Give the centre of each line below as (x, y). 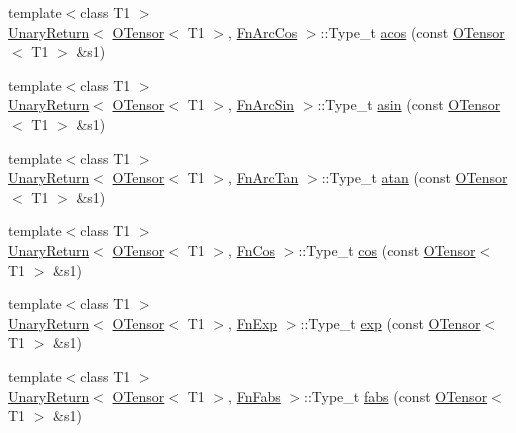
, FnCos (252, 249)
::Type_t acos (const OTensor (412, 31)
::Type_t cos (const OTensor (387, 249)
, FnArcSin (261, 104)
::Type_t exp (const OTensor (390, 322)
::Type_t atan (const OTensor (414, 177)
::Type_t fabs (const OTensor (396, 395)
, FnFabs (254, 395)
